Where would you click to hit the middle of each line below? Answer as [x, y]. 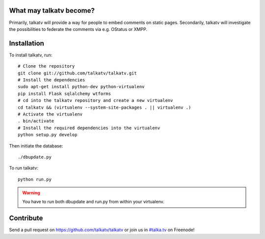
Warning [31, 193]
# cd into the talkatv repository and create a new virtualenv [95, 101]
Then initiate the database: [36, 146]
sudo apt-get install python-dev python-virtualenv [81, 87]
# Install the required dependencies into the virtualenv [89, 128]
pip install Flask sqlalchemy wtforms [65, 94]
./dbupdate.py [35, 157]
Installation [26, 43]
